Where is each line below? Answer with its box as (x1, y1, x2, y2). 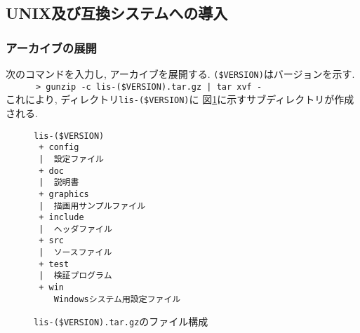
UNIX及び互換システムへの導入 (6, 2, 228, 24)
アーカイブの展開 (6, 39, 97, 56)
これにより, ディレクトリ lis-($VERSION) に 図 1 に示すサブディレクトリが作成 (6, 92, 354, 107)
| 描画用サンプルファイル (39, 201, 146, 211)
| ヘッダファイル (39, 224, 112, 234)
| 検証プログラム (39, 271, 112, 281)
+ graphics (39, 189, 89, 199)
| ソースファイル (39, 247, 112, 258)
